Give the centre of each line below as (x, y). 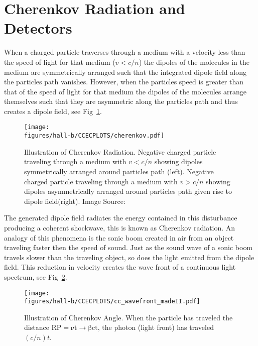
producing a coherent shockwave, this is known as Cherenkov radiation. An (120, 227)
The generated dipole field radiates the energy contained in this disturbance (121, 218)
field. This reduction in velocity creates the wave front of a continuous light (120, 267)
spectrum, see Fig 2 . (36, 276)
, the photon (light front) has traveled (156, 327)
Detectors (38, 28)
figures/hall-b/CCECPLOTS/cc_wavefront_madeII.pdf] (112, 302)
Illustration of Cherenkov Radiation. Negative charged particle (120, 151)
